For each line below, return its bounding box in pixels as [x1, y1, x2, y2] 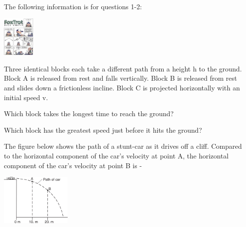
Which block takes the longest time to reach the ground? [4, 108, 174, 119]
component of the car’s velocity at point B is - [4, 160, 142, 170]
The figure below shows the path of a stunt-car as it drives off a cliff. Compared [4, 141, 242, 151]
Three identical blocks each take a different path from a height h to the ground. [4, 63, 242, 73]
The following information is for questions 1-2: [4, 1, 142, 11]
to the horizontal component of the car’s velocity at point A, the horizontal [4, 150, 229, 160]
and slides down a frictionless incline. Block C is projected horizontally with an [4, 82, 240, 92]
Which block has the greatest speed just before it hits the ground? [4, 124, 202, 135]
